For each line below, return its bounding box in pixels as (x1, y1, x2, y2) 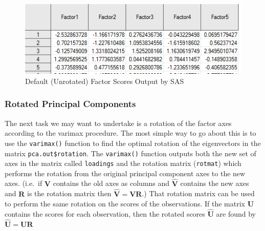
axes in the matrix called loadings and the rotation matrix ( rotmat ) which (5, 158, 241, 169)
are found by (216, 208, 256, 219)
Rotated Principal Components (5, 97, 136, 110)
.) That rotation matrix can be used (142, 188, 255, 199)
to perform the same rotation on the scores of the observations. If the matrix (5, 198, 245, 209)
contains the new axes (180, 178, 249, 188)
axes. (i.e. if (5, 178, 42, 188)
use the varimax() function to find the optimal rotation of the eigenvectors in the (5, 137, 261, 148)
